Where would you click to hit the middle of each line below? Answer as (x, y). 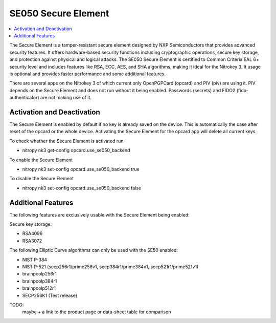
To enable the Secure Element (41, 160)
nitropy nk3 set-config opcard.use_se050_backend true (81, 169)
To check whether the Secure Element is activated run (66, 141)
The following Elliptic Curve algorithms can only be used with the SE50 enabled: (94, 250)
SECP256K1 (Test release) (50, 295)
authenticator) (24, 98)
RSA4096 (32, 233)
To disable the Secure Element (42, 179)
